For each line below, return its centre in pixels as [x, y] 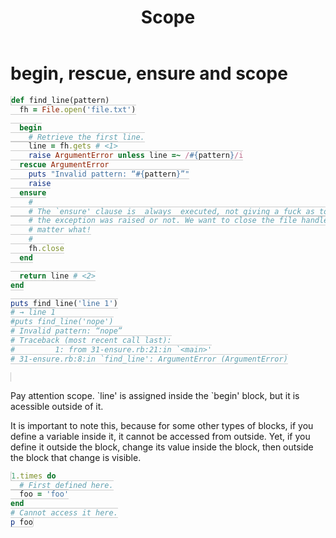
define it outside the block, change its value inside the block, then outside [162, 447]
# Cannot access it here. [64, 513]
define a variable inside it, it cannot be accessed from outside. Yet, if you [160, 436]
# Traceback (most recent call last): [91, 341]
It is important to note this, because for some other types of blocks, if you [162, 425]
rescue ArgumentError [64, 165]
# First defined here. [66, 485]
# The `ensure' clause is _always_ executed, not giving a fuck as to [178, 211]
